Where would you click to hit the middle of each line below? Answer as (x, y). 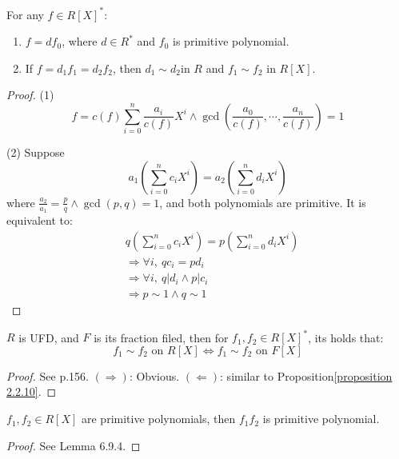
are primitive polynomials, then (159, 419)
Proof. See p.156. (48, 375)
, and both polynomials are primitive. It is (263, 202)
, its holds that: (346, 337)
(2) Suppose (36, 152)
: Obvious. (154, 375)
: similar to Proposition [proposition (306, 375)
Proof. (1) (30, 95)
